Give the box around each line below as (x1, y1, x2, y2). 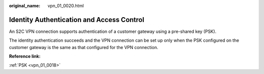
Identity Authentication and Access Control (9, 15, 144, 24)
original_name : (9, 3, 41, 8)
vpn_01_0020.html (47, 3, 84, 8)
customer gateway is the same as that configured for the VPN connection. (9, 44, 158, 50)
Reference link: (9, 53, 41, 59)
